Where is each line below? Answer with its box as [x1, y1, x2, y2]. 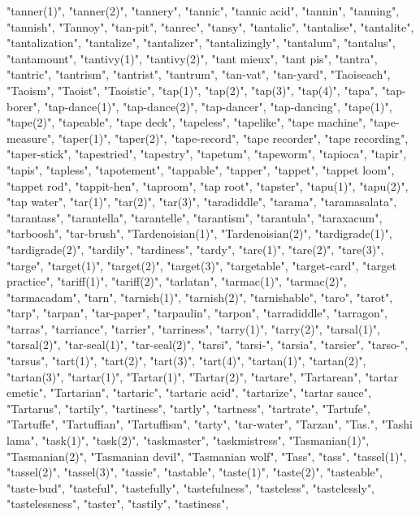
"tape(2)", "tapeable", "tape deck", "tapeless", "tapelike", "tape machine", [6, 114, 366, 131]
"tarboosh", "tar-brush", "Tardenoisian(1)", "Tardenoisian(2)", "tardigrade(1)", [6, 225, 392, 242]
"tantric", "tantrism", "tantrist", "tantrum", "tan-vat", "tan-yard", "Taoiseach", [6, 66, 391, 83]
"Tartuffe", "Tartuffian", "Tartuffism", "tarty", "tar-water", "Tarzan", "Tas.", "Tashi [6, 416, 413, 433]
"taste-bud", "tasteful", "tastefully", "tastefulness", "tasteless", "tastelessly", [6, 479, 375, 496]
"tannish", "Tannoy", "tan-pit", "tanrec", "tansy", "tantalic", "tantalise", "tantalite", [6, 18, 414, 35]
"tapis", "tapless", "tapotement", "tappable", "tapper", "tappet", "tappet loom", [6, 161, 395, 178]
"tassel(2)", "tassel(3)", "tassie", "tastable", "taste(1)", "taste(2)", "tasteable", [6, 463, 383, 480]
